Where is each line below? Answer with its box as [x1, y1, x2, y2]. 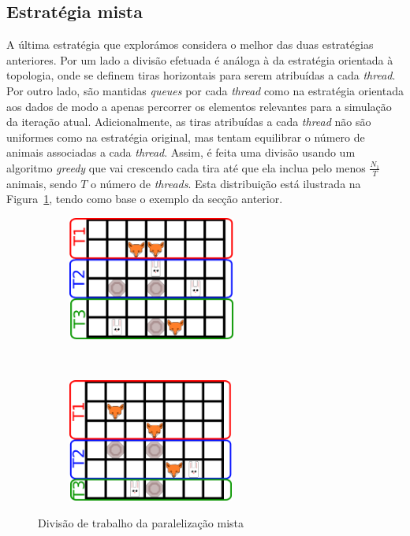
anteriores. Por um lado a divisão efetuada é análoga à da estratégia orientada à [6, 51, 393, 68]
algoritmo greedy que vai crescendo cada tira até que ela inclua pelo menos [6, 159, 366, 176]
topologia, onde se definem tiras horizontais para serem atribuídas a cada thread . [6, 67, 396, 83]
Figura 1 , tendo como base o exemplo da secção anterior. [6, 190, 283, 207]
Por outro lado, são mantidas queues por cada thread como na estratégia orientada [6, 82, 404, 98]
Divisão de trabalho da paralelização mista [38, 514, 244, 530]
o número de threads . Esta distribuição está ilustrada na [91, 175, 361, 191]
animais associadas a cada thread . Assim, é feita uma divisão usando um [6, 144, 356, 161]
